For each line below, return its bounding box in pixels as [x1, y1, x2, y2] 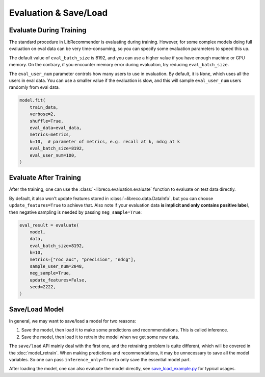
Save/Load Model [9, 305, 64, 313]
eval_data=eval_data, [29, 125, 82, 130]
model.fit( [19, 98, 46, 103]
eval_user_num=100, [29, 152, 77, 158]
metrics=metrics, [29, 132, 72, 137]
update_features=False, [29, 277, 87, 283]
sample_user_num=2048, [29, 263, 84, 269]
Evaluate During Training [9, 26, 87, 34]
